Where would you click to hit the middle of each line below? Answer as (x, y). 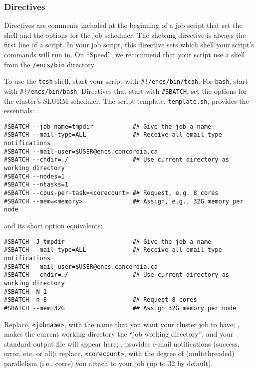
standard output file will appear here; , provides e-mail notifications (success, (122, 343)
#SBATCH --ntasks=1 (36, 185)
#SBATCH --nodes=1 (34, 176)
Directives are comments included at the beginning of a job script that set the (123, 25)
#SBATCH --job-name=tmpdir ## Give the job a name (108, 126)
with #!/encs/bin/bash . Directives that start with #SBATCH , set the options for (126, 91)
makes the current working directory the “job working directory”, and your (119, 334)
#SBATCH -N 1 (25, 291)
